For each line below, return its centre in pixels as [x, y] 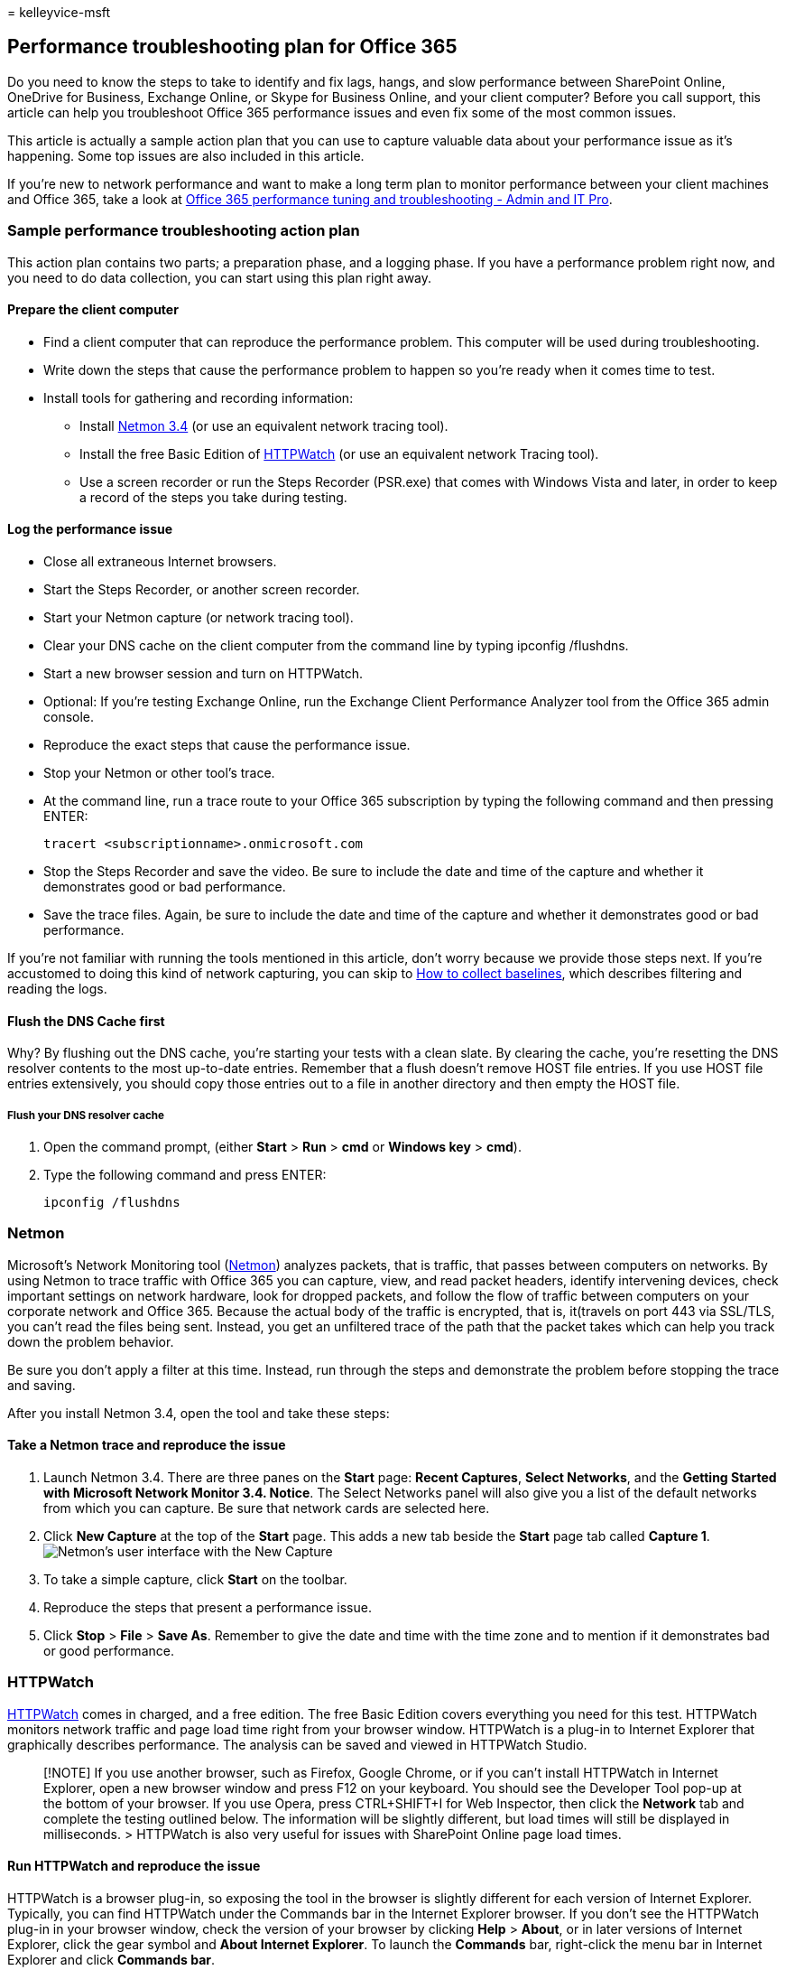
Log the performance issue [90, 529]
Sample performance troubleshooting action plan [184, 231]
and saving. [42, 1385]
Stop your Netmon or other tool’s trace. [159, 773]
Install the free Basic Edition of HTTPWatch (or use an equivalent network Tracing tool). [339, 453]
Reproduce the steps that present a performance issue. [208, 1607]
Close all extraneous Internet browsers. [160, 562]
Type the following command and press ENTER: [185, 1175]
